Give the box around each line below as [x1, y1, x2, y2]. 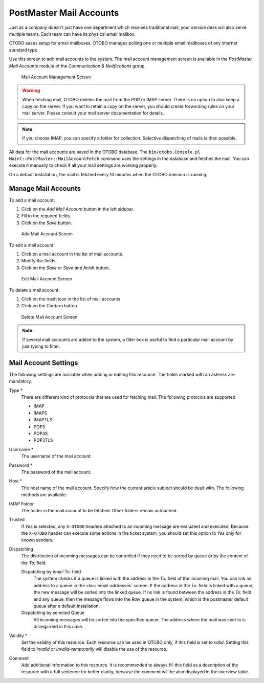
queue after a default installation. [33, 603, 100, 609]
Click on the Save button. [21, 220, 72, 226]
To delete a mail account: [9, 287, 60, 293]
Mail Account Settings [9, 359, 78, 367]
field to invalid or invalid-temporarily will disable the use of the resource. [21, 646, 168, 652]
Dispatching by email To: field [21, 569, 81, 575]
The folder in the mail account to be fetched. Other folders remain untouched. [21, 507, 178, 513]
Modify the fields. [21, 258, 57, 264]
